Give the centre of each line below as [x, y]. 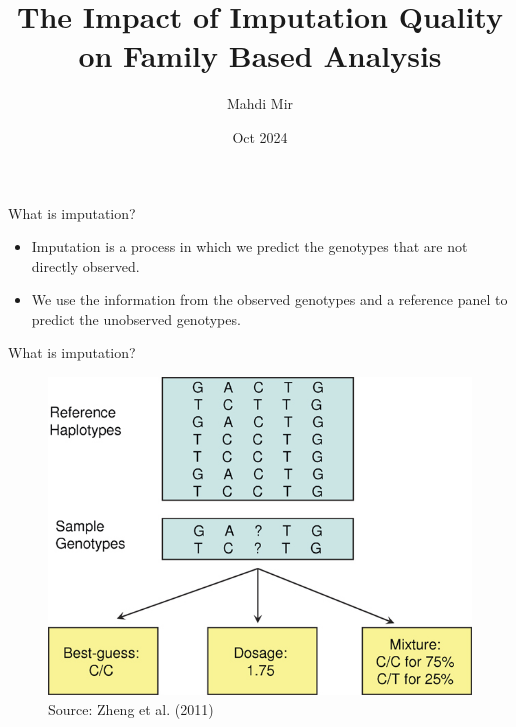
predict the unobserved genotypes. [136, 318]
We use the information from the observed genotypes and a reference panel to [269, 299]
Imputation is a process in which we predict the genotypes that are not [249, 246]
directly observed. [85, 265]
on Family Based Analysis [260, 55]
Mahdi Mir [260, 103]
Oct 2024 [260, 136]
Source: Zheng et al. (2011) [131, 708]
